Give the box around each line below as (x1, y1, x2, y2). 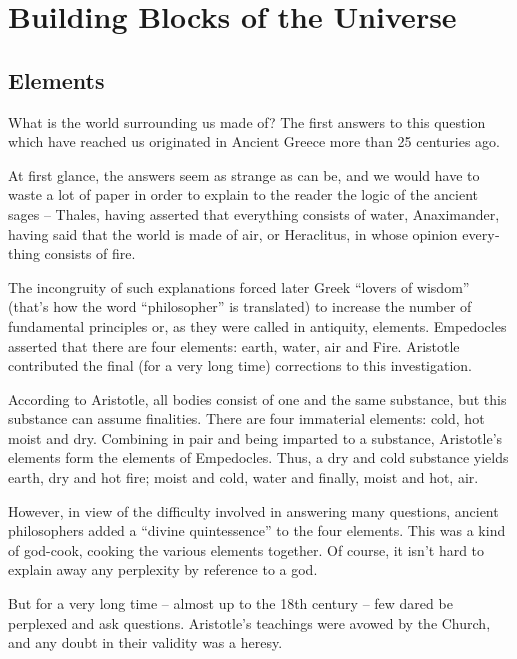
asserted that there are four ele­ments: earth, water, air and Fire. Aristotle (8, 335, 460, 356)
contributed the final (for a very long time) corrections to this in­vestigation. (8, 355, 473, 376)
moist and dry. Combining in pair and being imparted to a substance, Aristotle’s (8, 427, 503, 448)
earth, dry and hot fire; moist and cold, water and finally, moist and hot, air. (8, 467, 479, 488)
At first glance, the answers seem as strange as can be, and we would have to (8, 164, 480, 185)
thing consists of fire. (8, 243, 136, 264)
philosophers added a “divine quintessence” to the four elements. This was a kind (8, 520, 506, 541)
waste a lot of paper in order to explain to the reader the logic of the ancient (8, 184, 479, 205)
